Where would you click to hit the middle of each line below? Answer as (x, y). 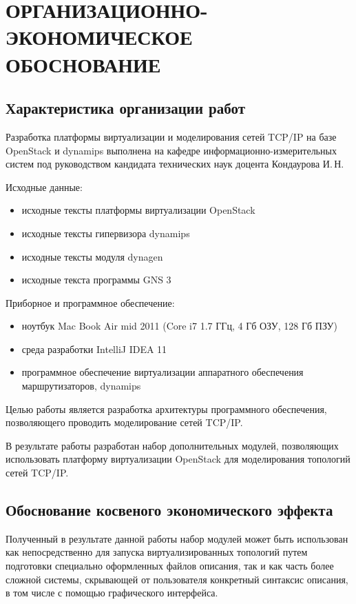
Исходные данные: (44, 187)
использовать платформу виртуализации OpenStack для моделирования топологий (178, 459)
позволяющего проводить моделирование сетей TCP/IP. (124, 422)
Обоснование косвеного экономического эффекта (169, 510)
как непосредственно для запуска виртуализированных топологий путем (157, 552)
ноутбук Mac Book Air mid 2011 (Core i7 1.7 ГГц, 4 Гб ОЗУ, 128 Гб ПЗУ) (179, 326)
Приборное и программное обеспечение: (90, 302)
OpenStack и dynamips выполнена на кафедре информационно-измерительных (171, 150)
